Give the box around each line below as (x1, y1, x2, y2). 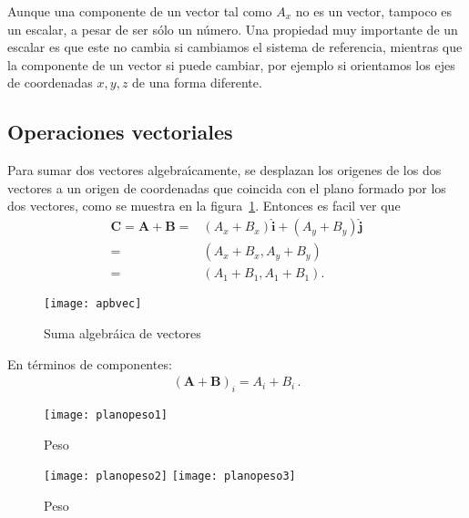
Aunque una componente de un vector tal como (7, 2, 272, 20)
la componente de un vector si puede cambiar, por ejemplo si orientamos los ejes (7, 55, 455, 74)
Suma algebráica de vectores (44, 323, 201, 342)
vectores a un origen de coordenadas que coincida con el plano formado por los (7, 178, 446, 197)
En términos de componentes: (7, 354, 172, 373)
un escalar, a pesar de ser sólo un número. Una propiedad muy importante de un (7, 19, 458, 38)
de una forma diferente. (132, 73, 262, 92)
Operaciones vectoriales (7, 118, 233, 146)
